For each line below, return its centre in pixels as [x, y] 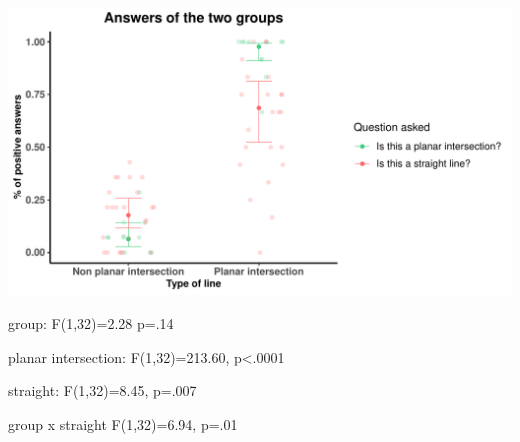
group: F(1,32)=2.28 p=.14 [91, 323]
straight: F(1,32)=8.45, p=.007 [102, 390]
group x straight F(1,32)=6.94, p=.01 [123, 423]
